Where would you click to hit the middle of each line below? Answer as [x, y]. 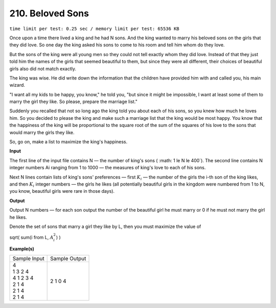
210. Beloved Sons [49, 13]
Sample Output [68, 259]
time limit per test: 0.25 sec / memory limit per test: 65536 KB [95, 29]
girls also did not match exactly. [43, 68]
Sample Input [28, 259]
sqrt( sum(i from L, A [31, 238]
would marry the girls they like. [42, 132]
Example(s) [22, 249]
